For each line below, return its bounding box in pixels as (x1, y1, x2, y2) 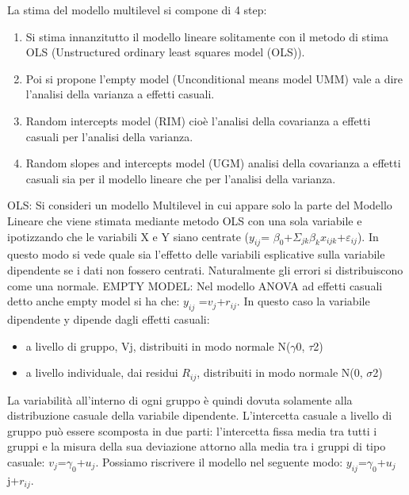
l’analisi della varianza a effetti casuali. (25, 86, 215, 102)
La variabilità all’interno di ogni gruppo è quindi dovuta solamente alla (7, 391, 353, 408)
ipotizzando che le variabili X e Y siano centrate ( (7, 228, 250, 244)
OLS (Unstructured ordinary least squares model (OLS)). (25, 44, 305, 60)
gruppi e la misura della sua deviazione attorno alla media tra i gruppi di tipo (7, 438, 386, 455)
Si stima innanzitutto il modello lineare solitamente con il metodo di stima (25, 28, 389, 44)
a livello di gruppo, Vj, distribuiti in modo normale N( (25, 337, 291, 354)
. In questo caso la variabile (236, 293, 370, 309)
